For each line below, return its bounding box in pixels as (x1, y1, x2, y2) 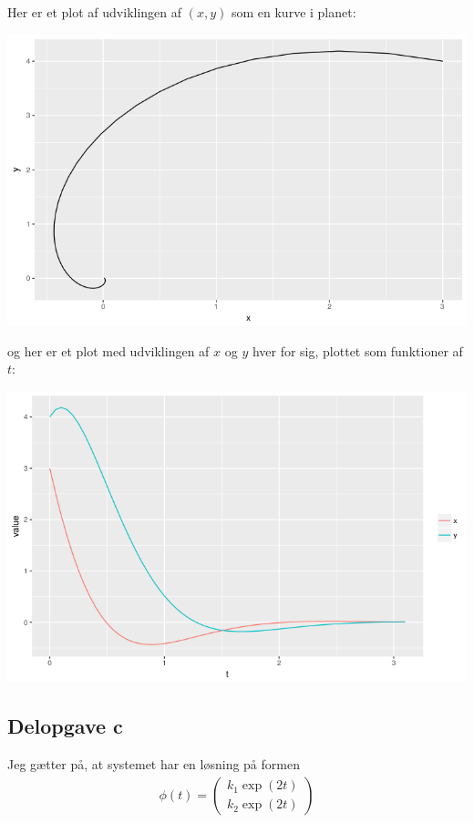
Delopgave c (7, 712, 123, 740)
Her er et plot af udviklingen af (7, 3, 182, 21)
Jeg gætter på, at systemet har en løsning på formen (7, 754, 300, 773)
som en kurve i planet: (231, 3, 356, 21)
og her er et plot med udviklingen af (7, 341, 210, 360)
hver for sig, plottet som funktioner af (252, 341, 463, 360)
